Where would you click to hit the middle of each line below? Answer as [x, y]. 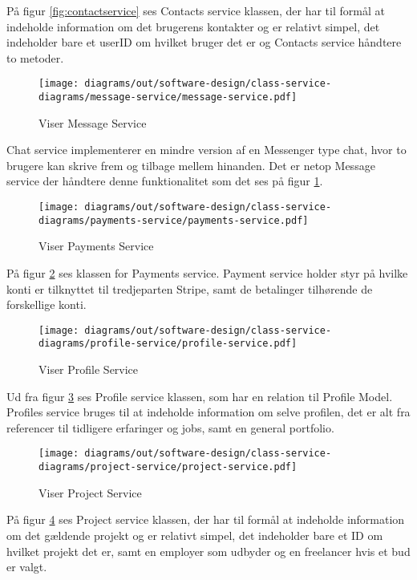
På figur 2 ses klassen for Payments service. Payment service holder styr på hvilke [207, 272]
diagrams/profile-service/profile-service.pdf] [168, 344]
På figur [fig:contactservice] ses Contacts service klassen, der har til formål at [196, 10]
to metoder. [35, 57]
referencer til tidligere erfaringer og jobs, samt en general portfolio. [170, 427]
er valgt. [27, 567]
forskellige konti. [47, 304]
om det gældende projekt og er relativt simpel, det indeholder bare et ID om [195, 535]
